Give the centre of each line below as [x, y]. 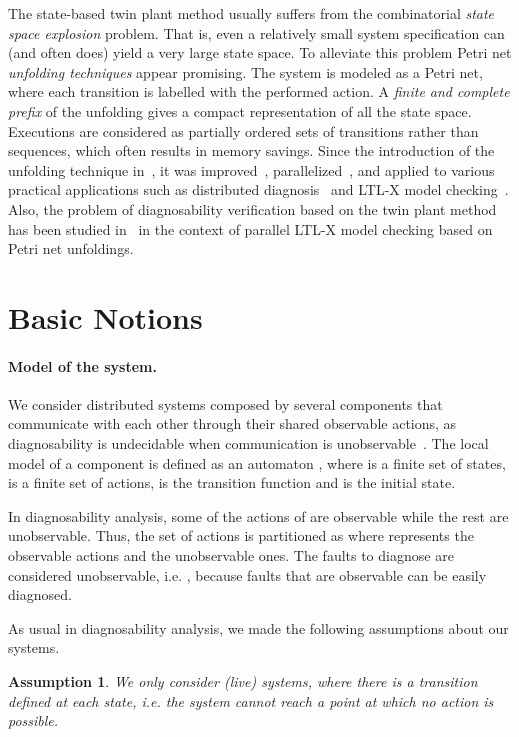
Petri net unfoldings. [71, 248]
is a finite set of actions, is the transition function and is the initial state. [232, 482]
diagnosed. [40, 594]
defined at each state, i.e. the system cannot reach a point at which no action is [251, 700]
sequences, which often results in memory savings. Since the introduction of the [251, 150]
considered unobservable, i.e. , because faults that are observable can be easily [247, 574]
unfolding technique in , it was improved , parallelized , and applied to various [251, 169]
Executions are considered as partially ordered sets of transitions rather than [243, 130]
